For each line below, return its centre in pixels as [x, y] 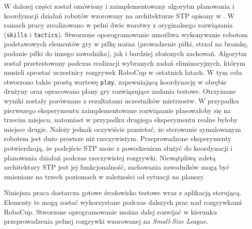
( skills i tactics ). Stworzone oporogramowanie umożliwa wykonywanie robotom [126, 34]
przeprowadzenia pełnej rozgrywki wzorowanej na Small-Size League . [106, 221]
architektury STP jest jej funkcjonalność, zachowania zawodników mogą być [117, 167]
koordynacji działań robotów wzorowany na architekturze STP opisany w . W [119, 15]
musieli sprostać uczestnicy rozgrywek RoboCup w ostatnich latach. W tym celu [123, 72]
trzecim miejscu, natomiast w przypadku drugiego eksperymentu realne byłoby [121, 120]
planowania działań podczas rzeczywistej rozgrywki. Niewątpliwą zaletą [110, 157]
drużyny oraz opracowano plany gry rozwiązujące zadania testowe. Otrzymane [120, 91]
